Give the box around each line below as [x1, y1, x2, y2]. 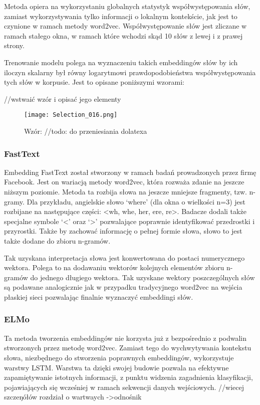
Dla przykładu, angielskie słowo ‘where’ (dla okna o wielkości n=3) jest [27, 196, 245, 207]
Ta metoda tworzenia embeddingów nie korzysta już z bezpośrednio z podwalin [4, 332, 247, 343]
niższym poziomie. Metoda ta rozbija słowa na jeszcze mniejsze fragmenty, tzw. [4, 186, 247, 196]
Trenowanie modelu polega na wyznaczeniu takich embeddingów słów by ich [4, 57, 238, 67]
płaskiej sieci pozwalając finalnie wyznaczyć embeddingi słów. [4, 291, 193, 302]
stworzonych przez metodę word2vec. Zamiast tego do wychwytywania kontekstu [4, 342, 251, 353]
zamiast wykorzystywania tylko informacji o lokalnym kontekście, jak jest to [4, 11, 237, 21]
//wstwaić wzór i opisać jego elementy [4, 93, 121, 104]
